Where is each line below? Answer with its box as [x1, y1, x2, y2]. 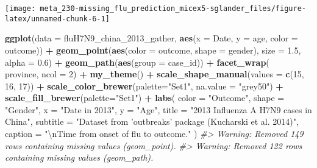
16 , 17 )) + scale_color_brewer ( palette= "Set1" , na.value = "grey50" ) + [5, 79, 283, 92]
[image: [5, 4, 36, 13]
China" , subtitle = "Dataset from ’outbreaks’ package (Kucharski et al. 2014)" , [5, 115, 299, 128]
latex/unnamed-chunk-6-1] [5, 14, 110, 23]
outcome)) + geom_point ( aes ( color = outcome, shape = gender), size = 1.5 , [5, 43, 301, 56]
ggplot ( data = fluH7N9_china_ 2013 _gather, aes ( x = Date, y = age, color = [5, 32, 298, 44]
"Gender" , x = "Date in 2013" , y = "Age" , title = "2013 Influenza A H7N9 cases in [5, 103, 312, 116]
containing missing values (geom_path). [5, 151, 154, 164]
